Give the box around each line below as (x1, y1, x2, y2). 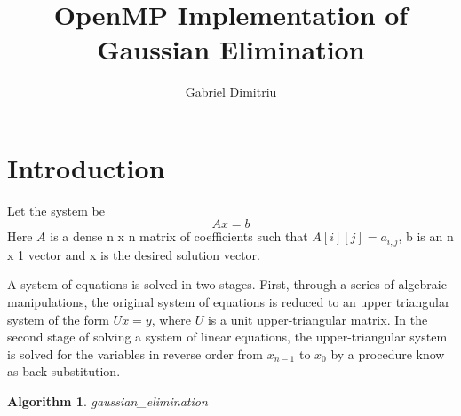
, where (151, 310, 192, 328)
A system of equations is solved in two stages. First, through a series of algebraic (7, 275, 447, 294)
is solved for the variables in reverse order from (7, 344, 263, 363)
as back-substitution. (7, 362, 121, 381)
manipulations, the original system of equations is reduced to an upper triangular (7, 293, 450, 311)
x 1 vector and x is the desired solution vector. (7, 245, 260, 263)
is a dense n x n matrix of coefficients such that (50, 227, 308, 246)
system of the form (7, 310, 109, 328)
